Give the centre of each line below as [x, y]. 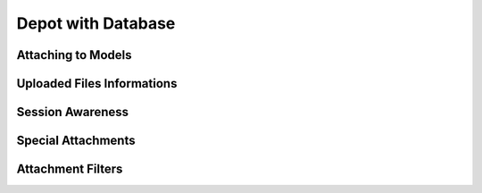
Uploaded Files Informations [97, 84]
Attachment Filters [70, 169]
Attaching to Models [74, 55]
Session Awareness [73, 112]
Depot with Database [96, 23]
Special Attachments [76, 141]
